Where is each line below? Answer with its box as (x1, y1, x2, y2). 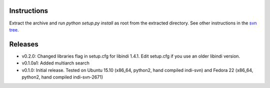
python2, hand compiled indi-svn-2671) (21, 74, 103, 80)
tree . (9, 26, 19, 32)
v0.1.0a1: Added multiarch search (21, 60, 89, 66)
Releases (9, 40, 38, 48)
